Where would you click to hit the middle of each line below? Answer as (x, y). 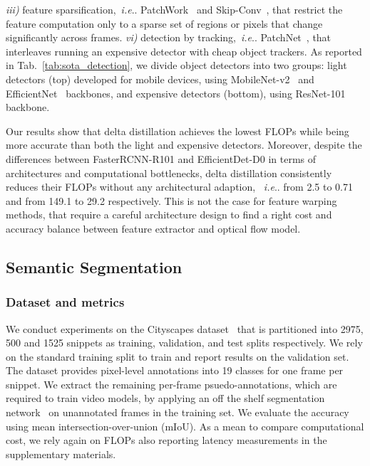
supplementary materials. (61, 454)
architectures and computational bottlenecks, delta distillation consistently (169, 173)
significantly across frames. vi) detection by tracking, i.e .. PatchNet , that (169, 37)
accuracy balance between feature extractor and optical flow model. (153, 228)
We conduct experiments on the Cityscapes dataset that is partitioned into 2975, (185, 328)
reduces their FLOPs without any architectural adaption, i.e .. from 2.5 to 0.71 (179, 187)
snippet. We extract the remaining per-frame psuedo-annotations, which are (171, 384)
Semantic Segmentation (94, 266)
